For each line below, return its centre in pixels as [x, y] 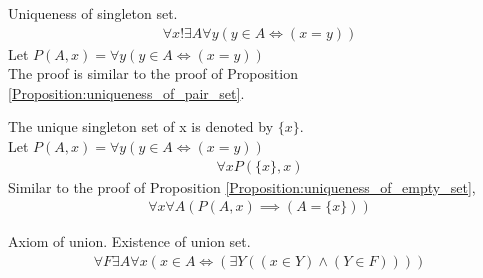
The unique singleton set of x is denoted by [141, 126]
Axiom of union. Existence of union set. [129, 241]
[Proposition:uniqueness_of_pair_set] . [126, 92]
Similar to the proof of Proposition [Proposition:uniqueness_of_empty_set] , [242, 186]
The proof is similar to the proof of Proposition [153, 73]
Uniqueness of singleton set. [93, 13]
